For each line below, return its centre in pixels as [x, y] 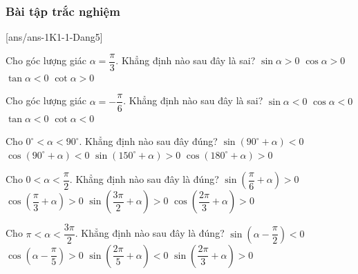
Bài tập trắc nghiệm [63, 11]
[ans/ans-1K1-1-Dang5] [54, 37]
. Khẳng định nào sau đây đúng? [148, 141]
